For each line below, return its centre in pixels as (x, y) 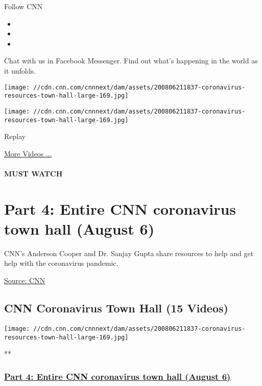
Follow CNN (23, 6)
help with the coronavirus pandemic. (61, 263)
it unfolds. (20, 70)
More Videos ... (28, 153)
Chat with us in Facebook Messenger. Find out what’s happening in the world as (131, 61)
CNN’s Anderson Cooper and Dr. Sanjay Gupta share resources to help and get (129, 253)
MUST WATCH (33, 173)
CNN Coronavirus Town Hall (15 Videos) (116, 308)
